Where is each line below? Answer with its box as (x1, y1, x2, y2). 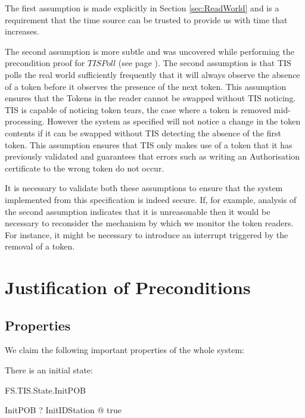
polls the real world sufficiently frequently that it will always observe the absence (5, 68, 300, 80)
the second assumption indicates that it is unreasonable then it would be (5, 205, 270, 217)
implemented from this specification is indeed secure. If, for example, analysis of (5, 193, 297, 205)
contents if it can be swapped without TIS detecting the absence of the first (5, 126, 281, 139)
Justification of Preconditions (5, 275, 251, 300)
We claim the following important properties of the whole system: (5, 344, 245, 356)
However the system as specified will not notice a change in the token (47, 115, 301, 127)
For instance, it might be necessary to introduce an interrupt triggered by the (5, 228, 288, 241)
